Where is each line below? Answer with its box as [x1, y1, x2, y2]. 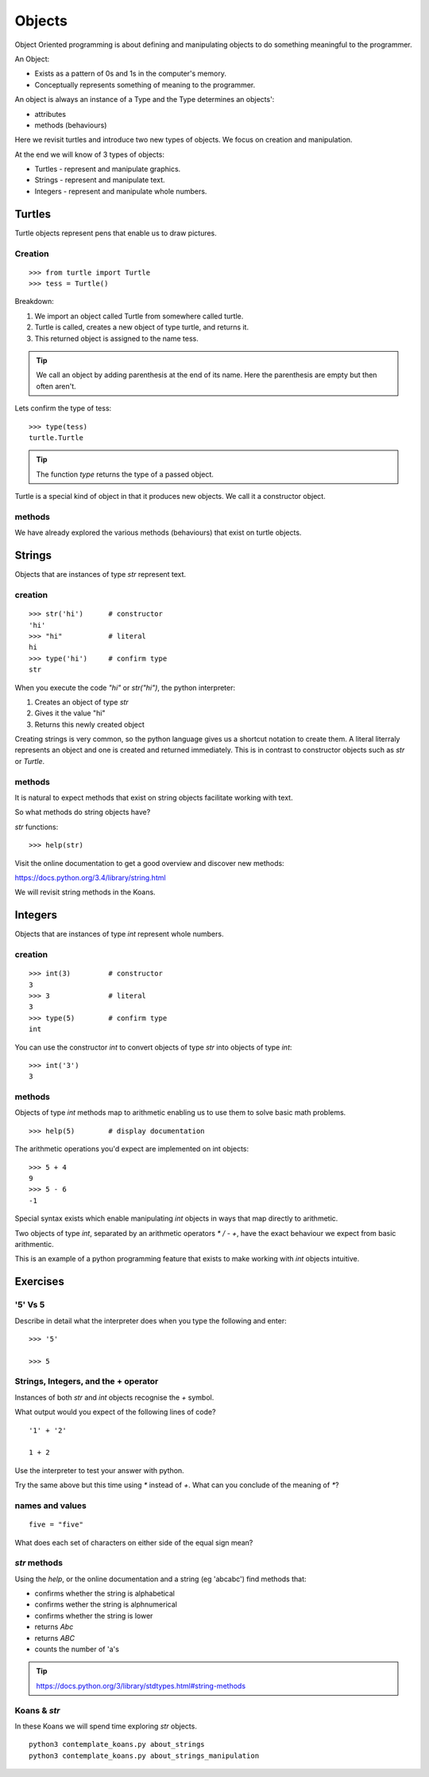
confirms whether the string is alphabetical [34, 1588, 175, 1599]
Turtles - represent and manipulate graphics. [34, 164, 181, 174]
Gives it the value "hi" [34, 708, 106, 718]
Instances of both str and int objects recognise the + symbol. [14, 1393, 214, 1402]
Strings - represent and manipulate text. [34, 175, 166, 185]
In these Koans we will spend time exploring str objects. [14, 1721, 198, 1731]
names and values [14, 1500, 87, 1511]
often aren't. [36, 381, 77, 391]
